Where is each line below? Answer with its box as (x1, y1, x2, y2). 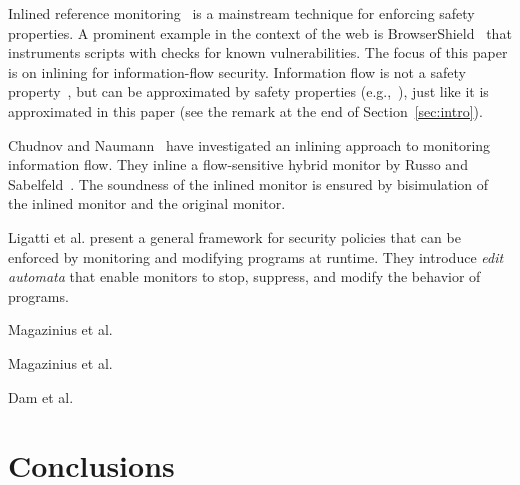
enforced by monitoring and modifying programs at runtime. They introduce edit (8, 246, 504, 267)
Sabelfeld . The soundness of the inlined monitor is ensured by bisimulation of (8, 173, 489, 194)
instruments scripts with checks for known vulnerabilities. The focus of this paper (8, 42, 508, 63)
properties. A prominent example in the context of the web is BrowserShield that (8, 22, 512, 43)
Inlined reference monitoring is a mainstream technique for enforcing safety (8, 3, 475, 23)
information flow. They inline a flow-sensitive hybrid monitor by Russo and (8, 154, 468, 175)
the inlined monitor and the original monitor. (8, 193, 286, 214)
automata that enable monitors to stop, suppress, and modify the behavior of (8, 266, 481, 287)
